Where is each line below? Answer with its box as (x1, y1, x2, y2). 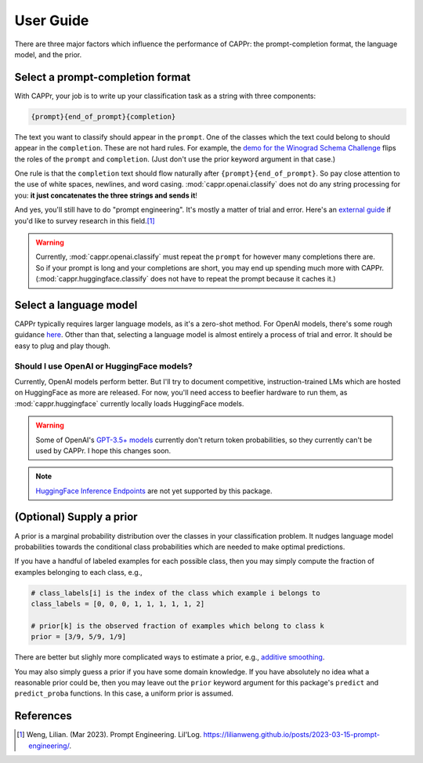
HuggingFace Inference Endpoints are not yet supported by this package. (35, 486, 273, 496)
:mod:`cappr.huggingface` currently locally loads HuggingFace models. (14, 398, 244, 408)
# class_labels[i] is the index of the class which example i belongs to (31, 588, 320, 598)
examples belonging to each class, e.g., (14, 567, 143, 576)
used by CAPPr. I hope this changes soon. (35, 445, 172, 455)
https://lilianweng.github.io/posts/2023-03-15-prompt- (203, 730, 380, 739)
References (14, 710, 72, 723)
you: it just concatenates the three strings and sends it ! (14, 191, 197, 200)
